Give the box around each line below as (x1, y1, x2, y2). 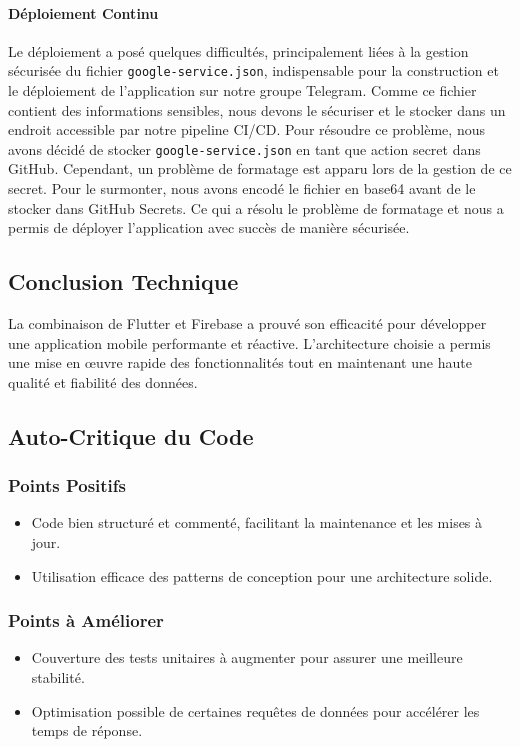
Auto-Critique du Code (8, 420, 254, 451)
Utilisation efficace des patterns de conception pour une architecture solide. (31, 565, 493, 586)
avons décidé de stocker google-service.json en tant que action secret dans (8, 138, 481, 159)
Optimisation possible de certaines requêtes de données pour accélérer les (31, 700, 480, 721)
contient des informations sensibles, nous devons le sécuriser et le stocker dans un (8, 99, 506, 120)
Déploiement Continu (8, 2, 159, 23)
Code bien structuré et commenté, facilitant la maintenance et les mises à (31, 512, 483, 533)
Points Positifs (8, 473, 126, 498)
